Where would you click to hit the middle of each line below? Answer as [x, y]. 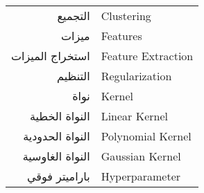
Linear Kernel [134, 116]
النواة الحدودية [57, 136]
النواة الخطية [60, 116]
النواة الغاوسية [56, 156]
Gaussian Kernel [141, 156]
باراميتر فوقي [58, 176]
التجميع [74, 16]
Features [121, 36]
